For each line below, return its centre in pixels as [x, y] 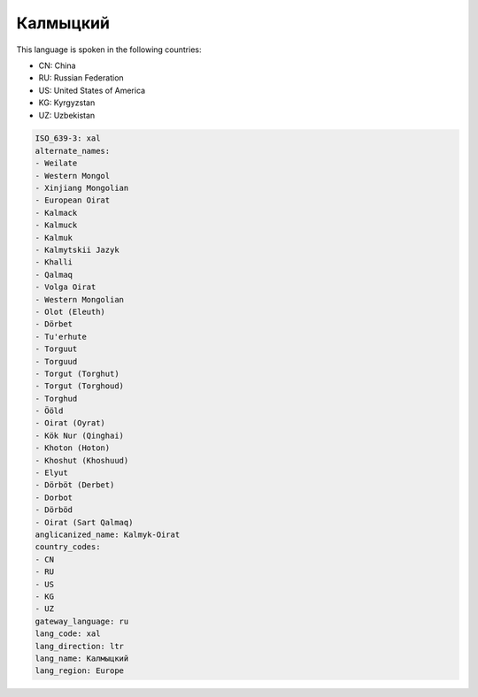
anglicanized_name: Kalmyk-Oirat [108, 534]
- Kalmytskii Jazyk [77, 250]
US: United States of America [92, 90]
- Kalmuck [56, 225]
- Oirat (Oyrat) [70, 423]
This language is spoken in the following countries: [109, 50]
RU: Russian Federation [81, 78]
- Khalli [54, 262]
